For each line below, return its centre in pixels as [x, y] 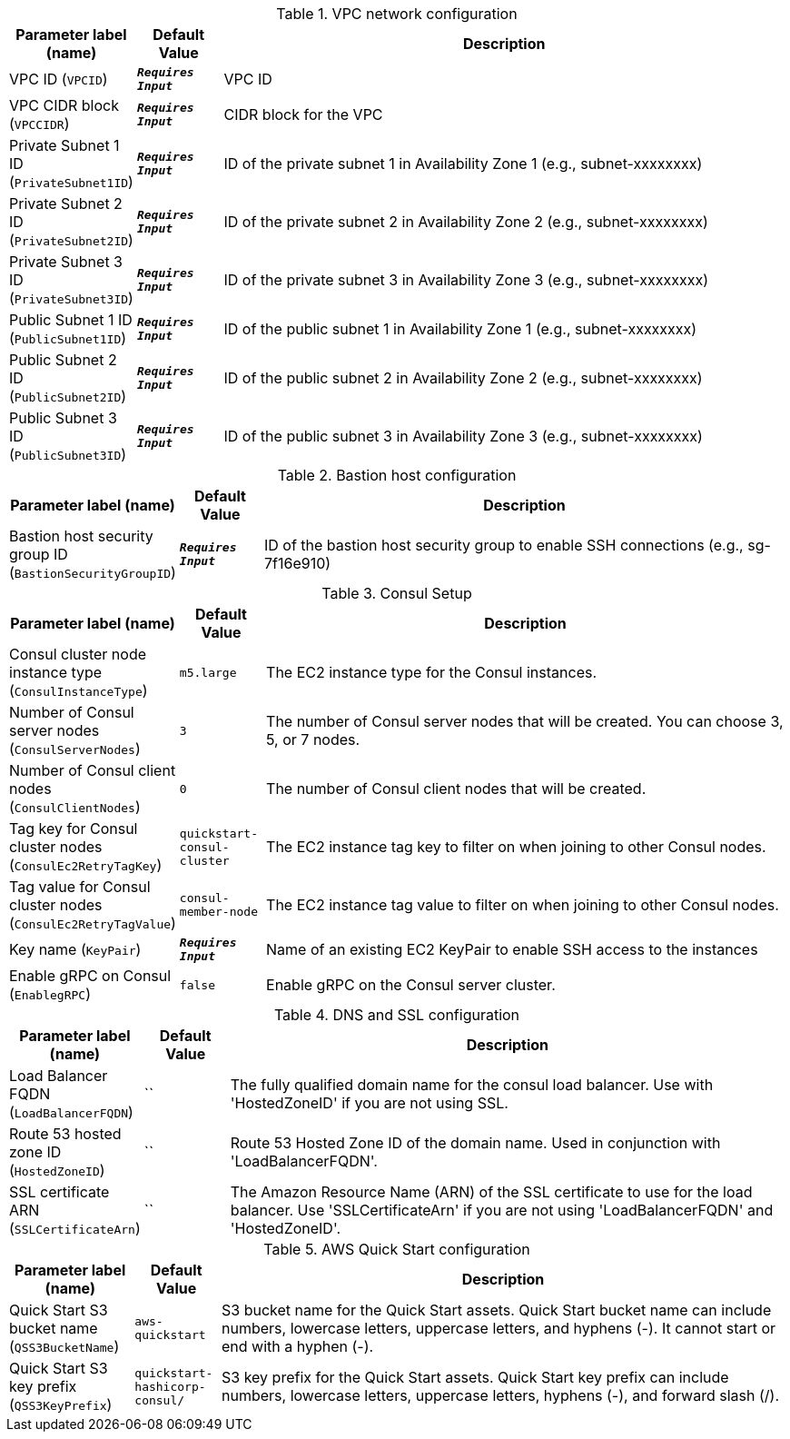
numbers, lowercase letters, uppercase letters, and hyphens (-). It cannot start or [499, 1328]
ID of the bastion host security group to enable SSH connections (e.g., [504, 545]
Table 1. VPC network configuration [397, 14]
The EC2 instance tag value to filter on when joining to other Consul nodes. [523, 905]
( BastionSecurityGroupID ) [93, 572]
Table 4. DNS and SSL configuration [397, 1015]
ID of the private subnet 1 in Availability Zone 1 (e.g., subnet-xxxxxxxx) [463, 164]
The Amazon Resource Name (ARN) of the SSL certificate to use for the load [491, 1192]
